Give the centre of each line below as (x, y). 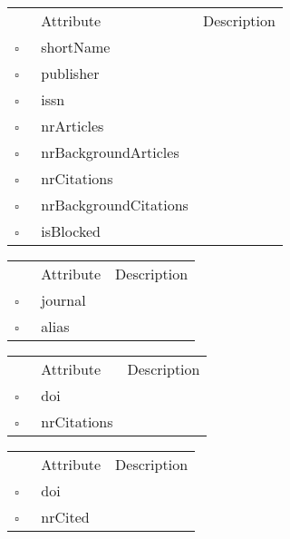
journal (63, 300)
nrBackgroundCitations (115, 205)
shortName (76, 47)
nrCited (65, 517)
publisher (70, 73)
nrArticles (72, 126)
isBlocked (71, 231)
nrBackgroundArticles (110, 152)
